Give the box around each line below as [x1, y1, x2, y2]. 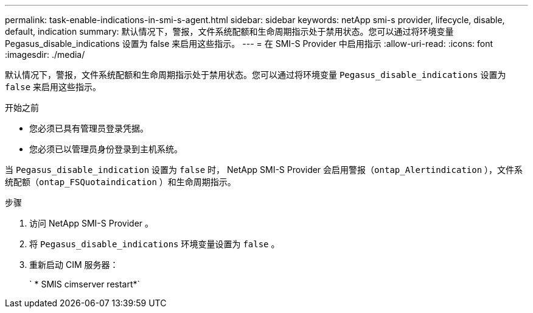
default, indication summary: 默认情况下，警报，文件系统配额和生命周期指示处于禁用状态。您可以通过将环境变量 [5, 26, 454, 37]
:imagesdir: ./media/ [5, 49, 85, 60]
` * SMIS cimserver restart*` [29, 279, 141, 289]
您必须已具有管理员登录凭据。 [29, 123, 148, 133]
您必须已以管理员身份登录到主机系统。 [29, 144, 183, 154]
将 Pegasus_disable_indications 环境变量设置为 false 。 [29, 239, 280, 249]
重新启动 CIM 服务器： [29, 259, 119, 270]
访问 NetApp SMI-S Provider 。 [29, 218, 154, 228]
